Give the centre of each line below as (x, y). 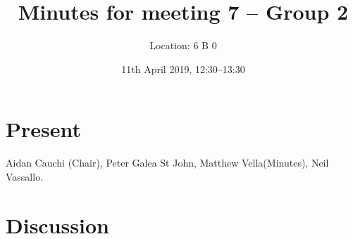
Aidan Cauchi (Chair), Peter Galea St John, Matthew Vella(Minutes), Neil (167, 163)
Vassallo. (25, 176)
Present (44, 129)
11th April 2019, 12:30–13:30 (183, 69)
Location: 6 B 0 (183, 45)
